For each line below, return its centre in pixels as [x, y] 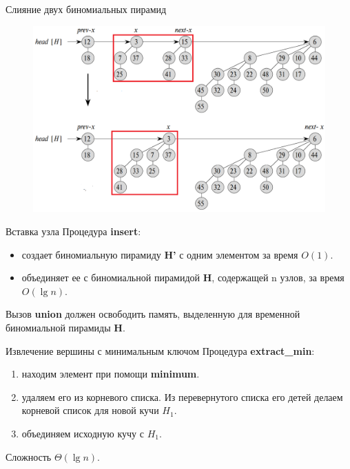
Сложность [29, 456]
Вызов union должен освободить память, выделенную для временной [153, 314]
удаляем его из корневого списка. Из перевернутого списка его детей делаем [182, 396]
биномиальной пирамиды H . [65, 327]
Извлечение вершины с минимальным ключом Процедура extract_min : [160, 350]
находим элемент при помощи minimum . [111, 374]
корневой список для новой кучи [90, 410]
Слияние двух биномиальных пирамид [86, 9]
